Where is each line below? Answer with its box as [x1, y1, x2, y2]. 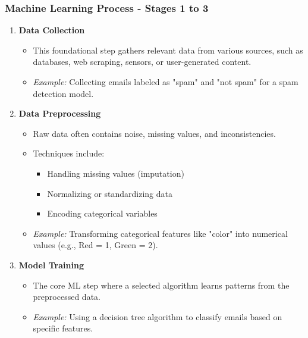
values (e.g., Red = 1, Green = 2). [33, 239, 158, 251]
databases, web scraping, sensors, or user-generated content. [33, 55, 252, 68]
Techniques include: [33, 147, 105, 159]
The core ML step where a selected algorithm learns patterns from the [33, 278, 290, 291]
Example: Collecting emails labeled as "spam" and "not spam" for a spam [33, 76, 298, 87]
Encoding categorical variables [47, 207, 158, 220]
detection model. [33, 87, 94, 99]
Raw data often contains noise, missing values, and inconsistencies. [33, 127, 276, 139]
